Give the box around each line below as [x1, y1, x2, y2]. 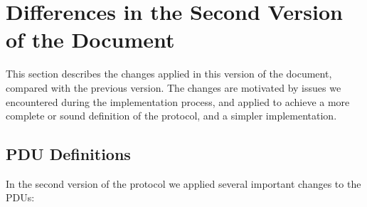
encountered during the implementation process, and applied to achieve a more [6, 94, 350, 109]
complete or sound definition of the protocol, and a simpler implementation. [6, 108, 337, 123]
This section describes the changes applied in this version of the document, [6, 66, 332, 81]
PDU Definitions [6, 143, 131, 165]
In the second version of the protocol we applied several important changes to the [6, 176, 361, 191]
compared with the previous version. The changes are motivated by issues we [6, 80, 341, 95]
